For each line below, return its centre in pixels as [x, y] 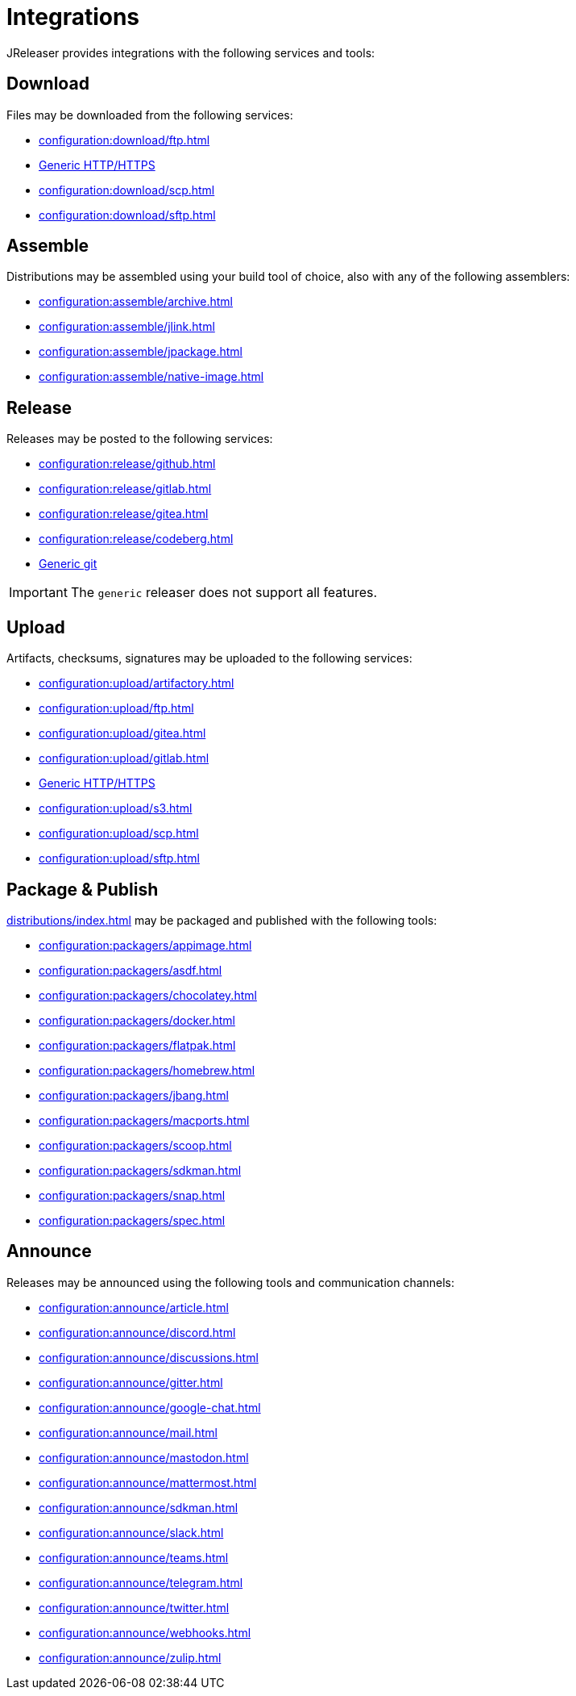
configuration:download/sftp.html [127, 215]
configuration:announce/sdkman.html [139, 1507]
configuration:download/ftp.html [124, 140]
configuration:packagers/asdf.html [131, 970]
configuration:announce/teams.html [134, 1557]
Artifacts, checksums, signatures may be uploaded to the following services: [209, 658]
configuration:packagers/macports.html [144, 1120]
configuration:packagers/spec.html [132, 1220]
